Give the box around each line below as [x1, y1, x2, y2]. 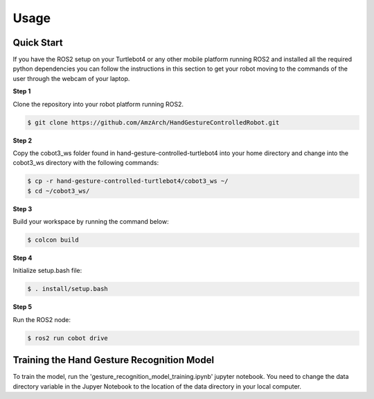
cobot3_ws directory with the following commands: [12, 159, 159, 167]
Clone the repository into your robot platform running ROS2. [12, 100, 184, 108]
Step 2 [12, 136, 33, 145]
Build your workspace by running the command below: [12, 218, 169, 226]
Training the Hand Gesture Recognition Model [12, 354, 215, 366]
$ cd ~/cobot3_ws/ [27, 187, 90, 195]
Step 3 [12, 204, 33, 213]
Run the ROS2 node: [12, 315, 71, 323]
